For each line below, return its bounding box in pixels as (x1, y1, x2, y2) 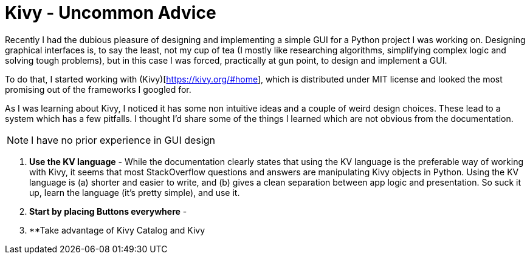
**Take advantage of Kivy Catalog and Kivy (29, 224, 205, 235)
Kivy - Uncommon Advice (5, 2, 216, 23)
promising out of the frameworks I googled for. (5, 84, 191, 95)
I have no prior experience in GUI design (31, 133, 215, 146)
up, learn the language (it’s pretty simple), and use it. (29, 187, 240, 198)
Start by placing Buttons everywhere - (29, 206, 187, 217)
